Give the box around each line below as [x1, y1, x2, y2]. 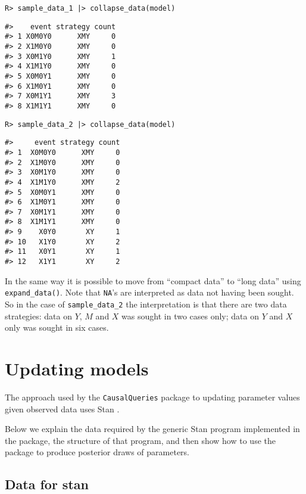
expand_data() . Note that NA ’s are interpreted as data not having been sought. [5, 286, 294, 299]
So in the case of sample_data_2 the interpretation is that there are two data [5, 298, 287, 310]
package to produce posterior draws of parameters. [5, 446, 190, 458]
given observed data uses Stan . [5, 402, 120, 415]
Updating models [5, 356, 149, 381]
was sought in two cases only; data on [121, 309, 259, 322]
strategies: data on [5, 309, 72, 322]
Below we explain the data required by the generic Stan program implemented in [5, 422, 300, 435]
